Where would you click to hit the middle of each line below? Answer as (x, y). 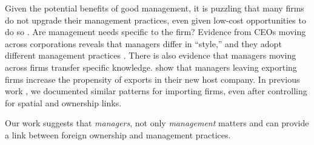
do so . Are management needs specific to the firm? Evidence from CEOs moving (155, 32)
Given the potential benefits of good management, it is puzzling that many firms (155, 8)
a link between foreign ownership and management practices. (118, 134)
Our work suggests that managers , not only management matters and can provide (157, 123)
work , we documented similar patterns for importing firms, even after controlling (156, 91)
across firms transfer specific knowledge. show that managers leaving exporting (151, 67)
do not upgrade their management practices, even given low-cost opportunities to (155, 20)
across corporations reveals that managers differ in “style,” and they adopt (143, 43)
